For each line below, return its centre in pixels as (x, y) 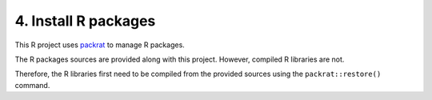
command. (32, 85)
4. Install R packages (85, 21)
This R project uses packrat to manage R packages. (100, 45)
